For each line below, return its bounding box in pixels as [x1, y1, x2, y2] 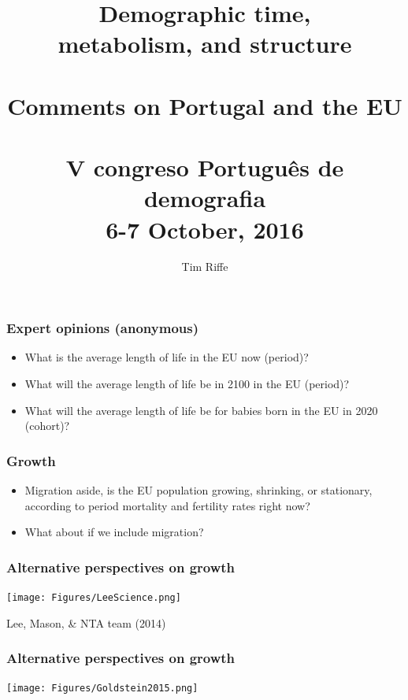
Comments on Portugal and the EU [7, 89, 402, 121]
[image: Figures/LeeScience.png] [6, 591, 181, 603]
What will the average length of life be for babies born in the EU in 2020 [24, 402, 378, 418]
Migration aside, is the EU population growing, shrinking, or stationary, [24, 481, 373, 498]
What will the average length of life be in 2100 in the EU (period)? [24, 375, 350, 391]
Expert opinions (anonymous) [6, 318, 198, 338]
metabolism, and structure [57, 28, 352, 60]
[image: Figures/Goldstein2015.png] [6, 683, 198, 694]
